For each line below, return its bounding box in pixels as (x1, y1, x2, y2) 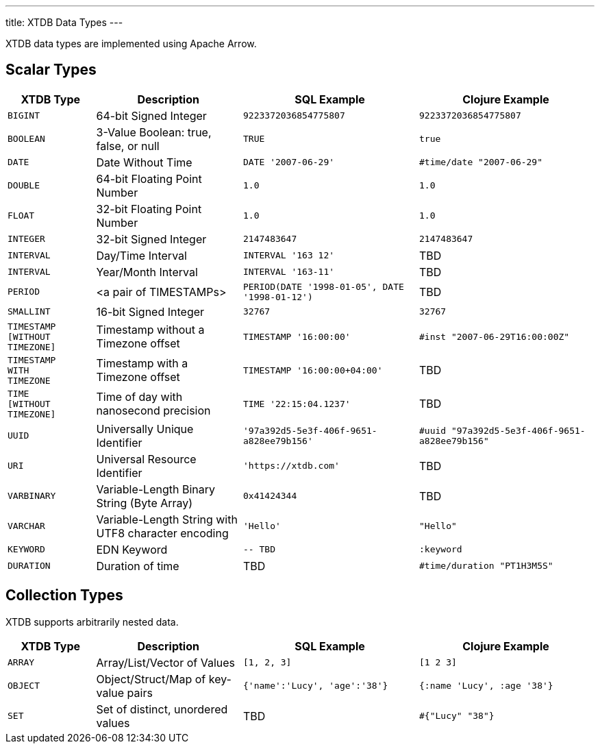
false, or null (96, 138, 160, 153)
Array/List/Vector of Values (96, 655, 236, 670)
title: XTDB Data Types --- (5, 16, 123, 28)
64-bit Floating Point (96, 171, 202, 186)
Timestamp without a (96, 323, 205, 337)
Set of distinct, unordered (96, 702, 228, 716)
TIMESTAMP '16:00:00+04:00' (243, 365, 383, 376)
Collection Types (5, 587, 123, 604)
